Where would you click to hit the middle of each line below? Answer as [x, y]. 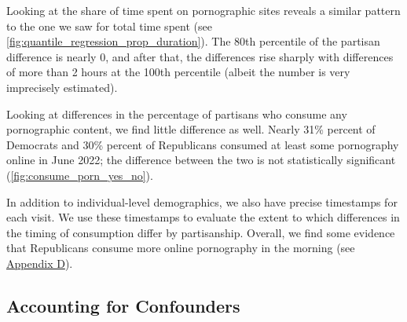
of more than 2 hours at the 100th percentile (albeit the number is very [178, 72]
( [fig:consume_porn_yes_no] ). [80, 175]
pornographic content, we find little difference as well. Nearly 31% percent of [191, 129]
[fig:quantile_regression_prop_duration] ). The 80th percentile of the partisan [193, 41]
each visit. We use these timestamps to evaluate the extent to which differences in [203, 217]
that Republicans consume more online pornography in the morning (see [181, 248]
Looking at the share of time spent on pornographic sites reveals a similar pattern [203, 10]
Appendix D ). [40, 263]
